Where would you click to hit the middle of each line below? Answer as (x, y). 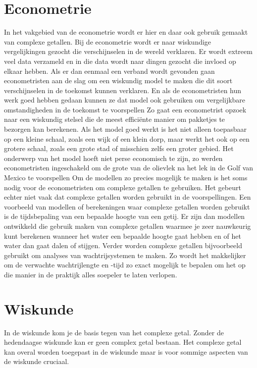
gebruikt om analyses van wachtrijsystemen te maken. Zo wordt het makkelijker (125, 255)
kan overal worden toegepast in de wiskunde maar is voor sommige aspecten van (126, 351)
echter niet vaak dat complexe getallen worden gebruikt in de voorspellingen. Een (128, 197)
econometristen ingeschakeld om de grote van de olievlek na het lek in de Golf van (129, 168)
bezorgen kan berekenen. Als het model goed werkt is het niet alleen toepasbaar (125, 129)
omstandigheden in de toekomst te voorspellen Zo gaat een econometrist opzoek (125, 109)
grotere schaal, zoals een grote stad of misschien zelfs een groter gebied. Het (119, 148)
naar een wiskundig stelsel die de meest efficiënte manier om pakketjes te (115, 119)
